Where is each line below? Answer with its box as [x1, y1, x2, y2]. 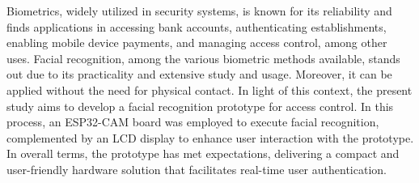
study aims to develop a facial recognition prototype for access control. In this [6, 97, 394, 114]
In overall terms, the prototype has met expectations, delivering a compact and [6, 145, 400, 162]
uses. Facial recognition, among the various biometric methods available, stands [6, 49, 400, 66]
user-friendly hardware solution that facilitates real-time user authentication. [6, 160, 387, 177]
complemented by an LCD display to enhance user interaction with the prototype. [6, 129, 414, 146]
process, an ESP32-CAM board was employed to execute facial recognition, [6, 113, 379, 130]
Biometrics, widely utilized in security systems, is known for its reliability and [6, 2, 392, 19]
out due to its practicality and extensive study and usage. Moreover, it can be [6, 66, 392, 83]
